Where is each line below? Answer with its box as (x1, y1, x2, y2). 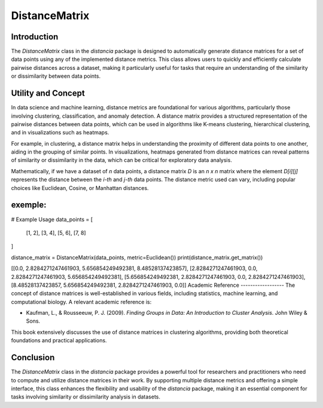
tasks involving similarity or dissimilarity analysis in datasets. (11, 393, 161, 400)
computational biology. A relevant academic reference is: (11, 298, 152, 305)
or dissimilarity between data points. (11, 72, 101, 80)
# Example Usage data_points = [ (11, 216, 93, 223)
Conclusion (11, 352, 55, 363)
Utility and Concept (11, 88, 85, 99)
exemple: (11, 200, 47, 210)
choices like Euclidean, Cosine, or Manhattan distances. (11, 184, 149, 191)
